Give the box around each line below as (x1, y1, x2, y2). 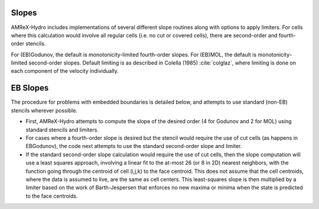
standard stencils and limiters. (25, 126, 99, 133)
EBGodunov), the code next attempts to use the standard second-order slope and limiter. (25, 143, 242, 150)
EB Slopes (11, 83, 49, 93)
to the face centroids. (25, 192, 78, 200)
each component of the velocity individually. (11, 67, 119, 75)
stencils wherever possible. (11, 107, 78, 114)
